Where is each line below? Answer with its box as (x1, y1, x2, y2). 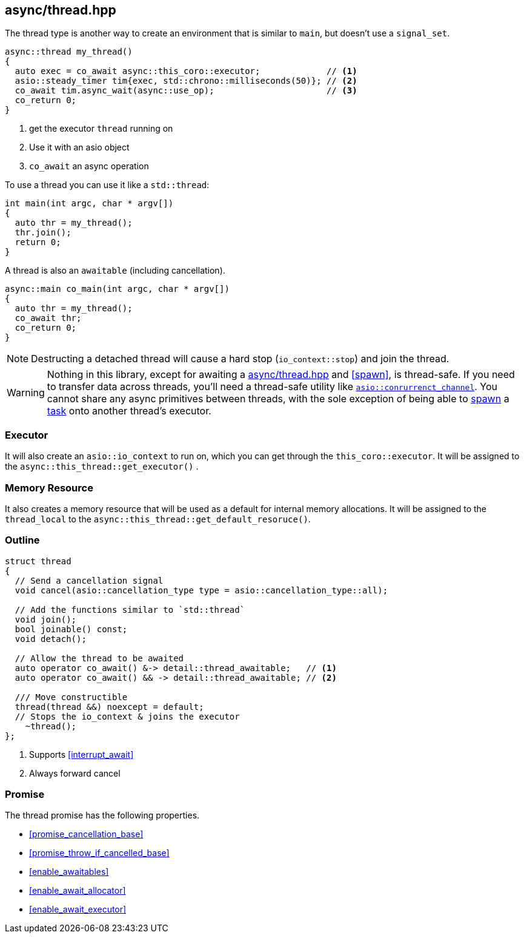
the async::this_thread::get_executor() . (5, 461, 199, 472)
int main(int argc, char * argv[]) (5, 198, 174, 209)
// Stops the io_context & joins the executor (15, 711, 240, 721)
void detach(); (15, 633, 87, 644)
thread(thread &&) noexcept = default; (15, 701, 204, 712)
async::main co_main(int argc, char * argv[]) (5, 284, 230, 294)
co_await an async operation (29, 161, 149, 172)
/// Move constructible (15, 692, 128, 702)
